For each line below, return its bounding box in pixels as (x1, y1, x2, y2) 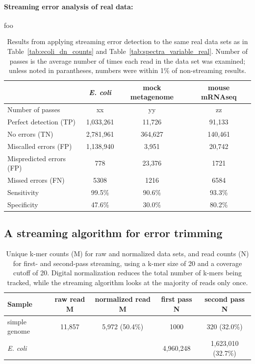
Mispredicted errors (7, 153, 66, 163)
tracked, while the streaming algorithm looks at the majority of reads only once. (7, 277, 248, 287)
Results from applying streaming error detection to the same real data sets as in (7, 36, 248, 47)
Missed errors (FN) (7, 175, 65, 185)
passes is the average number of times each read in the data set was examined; (9, 55, 246, 66)
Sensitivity (7, 187, 39, 197)
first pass (161, 294, 192, 304)
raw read (54, 294, 85, 304)
